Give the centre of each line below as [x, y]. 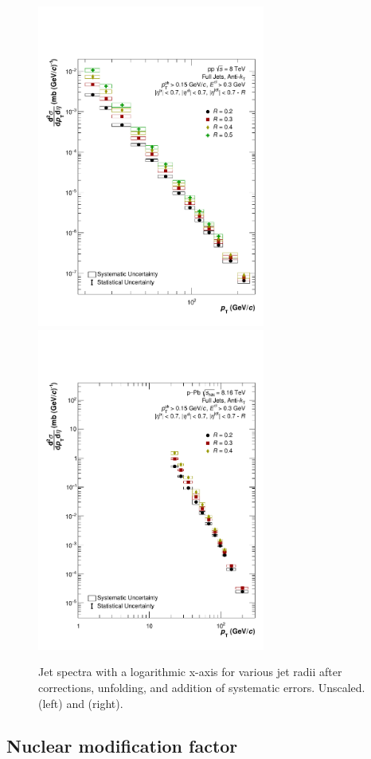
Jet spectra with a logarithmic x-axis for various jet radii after [190, 672]
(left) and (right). [81, 703]
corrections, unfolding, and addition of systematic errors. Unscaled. [202, 687]
